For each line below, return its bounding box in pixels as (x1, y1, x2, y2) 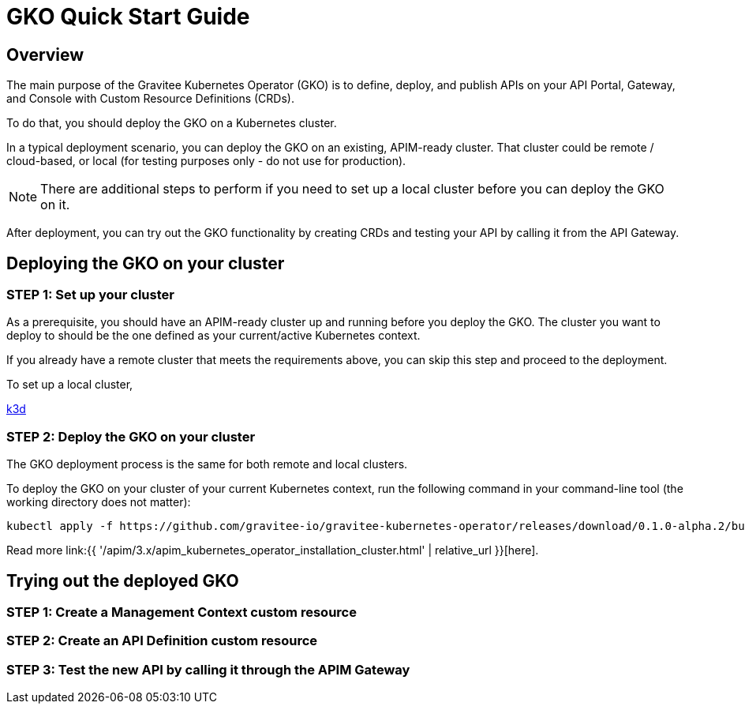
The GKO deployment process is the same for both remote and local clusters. (6, 457, 408, 471)
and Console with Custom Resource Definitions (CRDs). (6, 92, 294, 106)
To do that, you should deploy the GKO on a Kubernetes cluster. (6, 116, 337, 130)
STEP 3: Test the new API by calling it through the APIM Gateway (6, 661, 410, 678)
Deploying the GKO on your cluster (6, 253, 285, 273)
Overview (6, 44, 84, 65)
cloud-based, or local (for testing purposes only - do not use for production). (6, 154, 406, 168)
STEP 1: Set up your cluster (6, 287, 174, 303)
